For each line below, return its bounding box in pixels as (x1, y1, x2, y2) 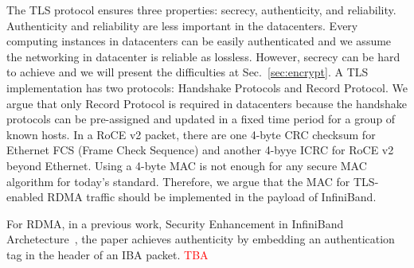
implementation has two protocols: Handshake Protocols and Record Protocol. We (6, 79, 408, 95)
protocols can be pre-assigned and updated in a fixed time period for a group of (6, 111, 396, 127)
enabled (6, 188, 44, 205)
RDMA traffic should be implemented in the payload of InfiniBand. (47, 188, 377, 205)
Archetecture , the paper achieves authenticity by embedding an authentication (6, 231, 395, 247)
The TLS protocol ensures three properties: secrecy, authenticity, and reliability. (6, 2, 396, 17)
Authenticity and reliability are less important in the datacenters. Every (6, 17, 358, 33)
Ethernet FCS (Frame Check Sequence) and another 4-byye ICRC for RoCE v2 (6, 142, 394, 158)
